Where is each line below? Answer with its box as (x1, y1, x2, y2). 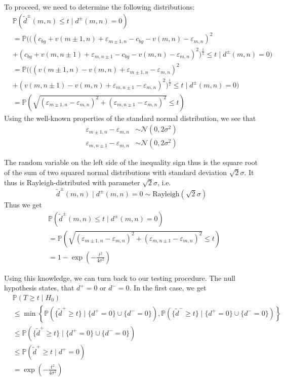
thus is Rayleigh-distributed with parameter (4, 177, 140, 187)
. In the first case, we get (129, 282, 207, 293)
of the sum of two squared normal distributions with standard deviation (4, 167, 227, 178)
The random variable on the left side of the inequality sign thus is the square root (4, 157, 258, 167)
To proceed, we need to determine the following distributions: (4, 2, 195, 12)
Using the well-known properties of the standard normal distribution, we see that (4, 112, 256, 123)
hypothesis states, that (4, 282, 74, 293)
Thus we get (4, 199, 42, 209)
